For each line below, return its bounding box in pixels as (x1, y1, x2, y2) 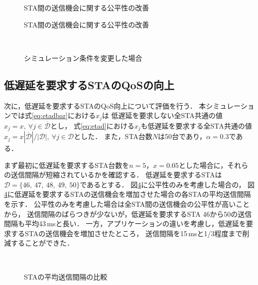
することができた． (10, 238, 74, 248)
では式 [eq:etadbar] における (10, 110, 96, 121)
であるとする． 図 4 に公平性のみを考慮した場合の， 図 (80, 179, 255, 189)
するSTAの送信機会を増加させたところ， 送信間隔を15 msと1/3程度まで (10, 228, 243, 238)
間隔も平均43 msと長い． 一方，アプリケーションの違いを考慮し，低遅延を (4, 218, 246, 229)
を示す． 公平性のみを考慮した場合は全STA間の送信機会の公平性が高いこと (4, 199, 250, 209)
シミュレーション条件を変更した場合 (24, 52, 142, 63)
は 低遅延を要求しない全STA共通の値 (102, 110, 223, 121)
